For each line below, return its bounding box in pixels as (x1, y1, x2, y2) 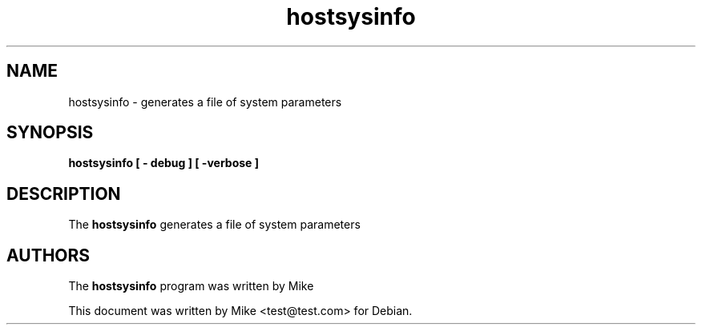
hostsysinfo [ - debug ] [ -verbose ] (68, 156, 259, 170)
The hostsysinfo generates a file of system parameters (68, 217, 361, 232)
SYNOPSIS (6, 122, 94, 143)
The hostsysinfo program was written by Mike (68, 279, 314, 293)
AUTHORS (6, 245, 91, 265)
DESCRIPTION (6, 183, 121, 204)
